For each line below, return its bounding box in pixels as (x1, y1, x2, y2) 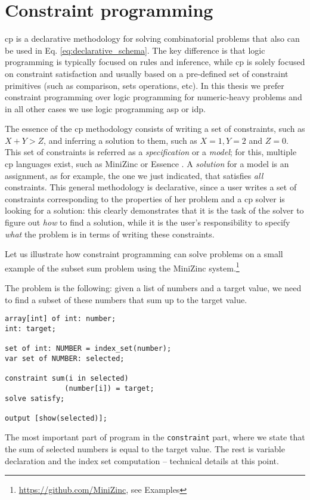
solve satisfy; (5, 394, 65, 403)
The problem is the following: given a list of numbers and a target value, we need (5, 282, 302, 294)
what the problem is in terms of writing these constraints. (5, 227, 215, 240)
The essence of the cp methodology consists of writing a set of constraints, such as (5, 122, 305, 135)
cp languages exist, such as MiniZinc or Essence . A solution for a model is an (5, 158, 289, 170)
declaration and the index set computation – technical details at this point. (5, 454, 279, 467)
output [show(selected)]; (5, 413, 107, 422)
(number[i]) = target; (64, 384, 154, 393)
